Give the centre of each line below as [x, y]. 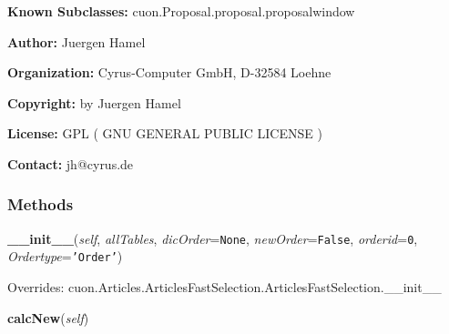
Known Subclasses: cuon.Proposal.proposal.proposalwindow [181, 11]
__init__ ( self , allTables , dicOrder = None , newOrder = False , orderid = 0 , [213, 238]
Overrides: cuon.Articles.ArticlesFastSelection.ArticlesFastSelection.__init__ [224, 287]
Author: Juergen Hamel [77, 41]
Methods [41, 204]
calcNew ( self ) [48, 317]
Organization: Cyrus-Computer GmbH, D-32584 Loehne [169, 72]
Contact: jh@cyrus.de [71, 163]
